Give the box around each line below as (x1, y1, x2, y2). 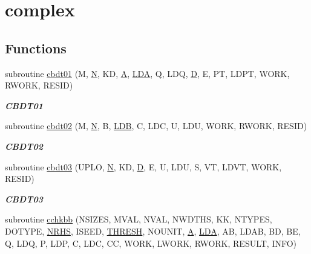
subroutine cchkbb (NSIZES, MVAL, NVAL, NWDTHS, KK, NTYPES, (5, 213, 272, 226)
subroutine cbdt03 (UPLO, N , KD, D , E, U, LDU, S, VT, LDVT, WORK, (5, 160, 282, 173)
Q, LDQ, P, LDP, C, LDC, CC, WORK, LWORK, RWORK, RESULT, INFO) (5, 236, 297, 249)
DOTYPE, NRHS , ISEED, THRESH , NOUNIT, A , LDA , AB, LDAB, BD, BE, (5, 224, 301, 237)
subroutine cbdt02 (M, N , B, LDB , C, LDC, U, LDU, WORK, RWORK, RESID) (5, 119, 307, 132)
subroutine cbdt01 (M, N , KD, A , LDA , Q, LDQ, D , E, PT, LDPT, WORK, (5, 67, 290, 79)
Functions (5, 38, 67, 57)
